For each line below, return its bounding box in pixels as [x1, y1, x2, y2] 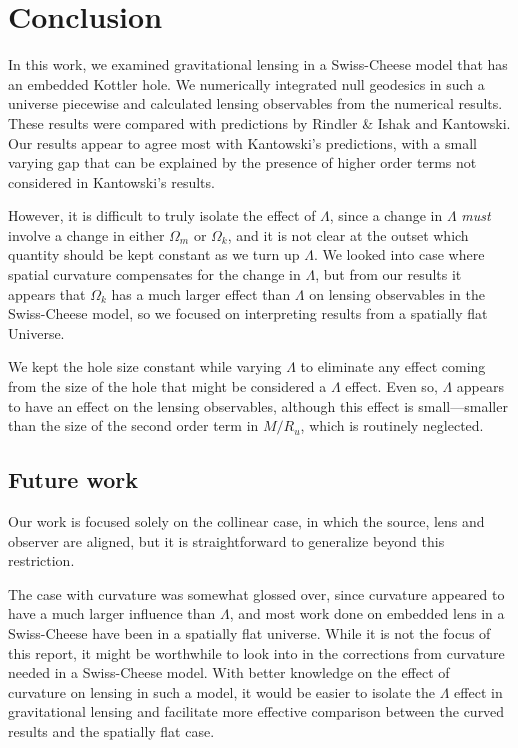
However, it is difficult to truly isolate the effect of [8, 205, 316, 226]
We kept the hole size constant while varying [8, 356, 282, 377]
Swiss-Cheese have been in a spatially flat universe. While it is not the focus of [8, 622, 491, 643]
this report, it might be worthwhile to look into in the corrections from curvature [8, 642, 505, 663]
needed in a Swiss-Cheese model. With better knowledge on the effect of [8, 662, 450, 683]
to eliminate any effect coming [300, 356, 486, 377]
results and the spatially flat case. [8, 720, 215, 741]
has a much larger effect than [111, 283, 291, 304]
